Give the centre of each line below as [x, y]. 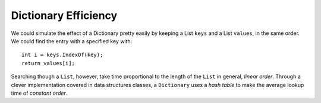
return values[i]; [48, 63]
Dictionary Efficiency [64, 15]
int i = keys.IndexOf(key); [62, 55]
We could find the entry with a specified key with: [72, 41]
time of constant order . [39, 93]
